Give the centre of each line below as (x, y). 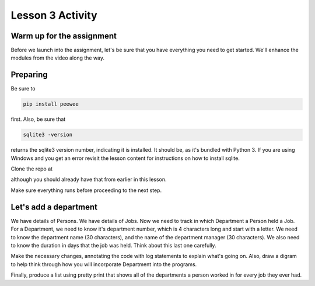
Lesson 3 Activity (54, 15)
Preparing (29, 75)
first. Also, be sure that (38, 119)
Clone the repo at (32, 169)
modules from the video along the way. (58, 58)
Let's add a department (54, 207)
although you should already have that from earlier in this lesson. (89, 179)
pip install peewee (51, 104)
